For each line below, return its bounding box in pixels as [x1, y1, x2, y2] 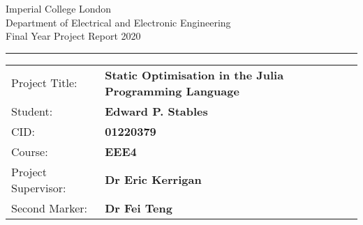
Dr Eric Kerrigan [105, 171, 202, 188]
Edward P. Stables [105, 102, 208, 119]
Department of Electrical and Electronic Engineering [6, 15, 231, 29]
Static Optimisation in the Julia [105, 66, 284, 83]
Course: [11, 143, 48, 160]
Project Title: [11, 75, 77, 91]
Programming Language [105, 82, 239, 99]
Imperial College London [6, 1, 112, 15]
